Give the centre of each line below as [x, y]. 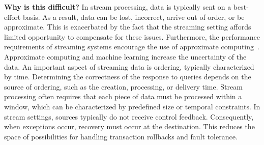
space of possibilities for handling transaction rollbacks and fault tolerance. [121, 136]
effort [12, 17]
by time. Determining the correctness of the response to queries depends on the [128, 77]
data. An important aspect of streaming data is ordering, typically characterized [129, 66]
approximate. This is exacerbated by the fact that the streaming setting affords [128, 27]
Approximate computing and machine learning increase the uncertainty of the [125, 56]
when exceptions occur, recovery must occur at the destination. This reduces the [129, 126]
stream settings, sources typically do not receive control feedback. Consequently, [129, 116]
